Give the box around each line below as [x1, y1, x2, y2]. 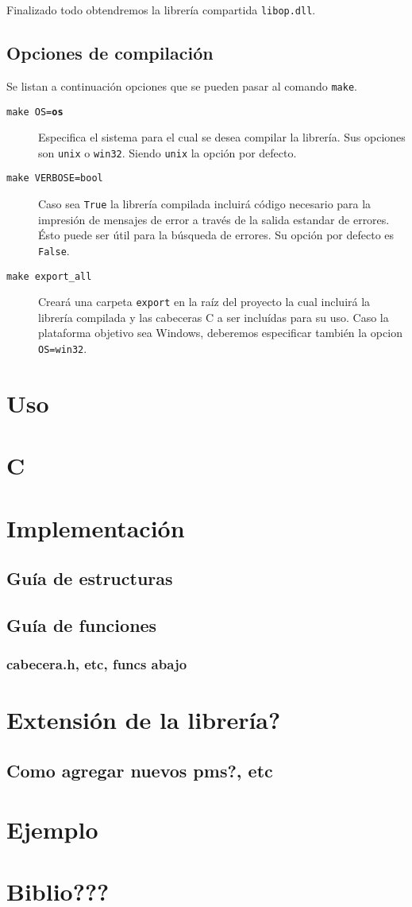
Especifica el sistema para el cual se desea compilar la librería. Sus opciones [38, 129, 406, 145]
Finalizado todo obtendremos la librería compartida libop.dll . [6, 2, 316, 17]
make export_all [6, 270, 92, 282]
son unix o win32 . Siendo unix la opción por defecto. [38, 144, 297, 161]
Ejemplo [6, 812, 98, 845]
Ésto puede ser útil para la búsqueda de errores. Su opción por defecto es [38, 227, 395, 243]
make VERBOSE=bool [6, 172, 103, 184]
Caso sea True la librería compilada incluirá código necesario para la [38, 196, 372, 212]
